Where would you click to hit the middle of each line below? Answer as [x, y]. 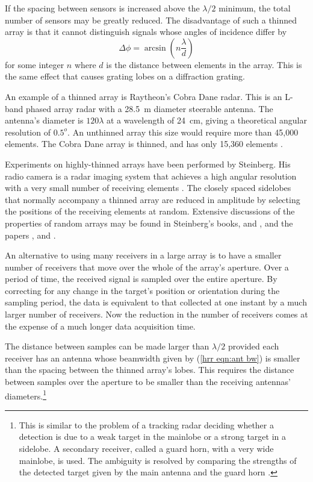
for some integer [35, 64]
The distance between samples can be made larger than [107, 346]
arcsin [155, 48]
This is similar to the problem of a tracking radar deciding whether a [146, 424]
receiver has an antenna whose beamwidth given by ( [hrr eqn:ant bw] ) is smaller [153, 358]
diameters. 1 [26, 395]
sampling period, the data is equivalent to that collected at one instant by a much [156, 302]
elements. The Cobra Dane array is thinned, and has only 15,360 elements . [144, 144]
